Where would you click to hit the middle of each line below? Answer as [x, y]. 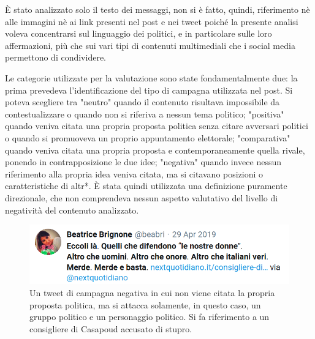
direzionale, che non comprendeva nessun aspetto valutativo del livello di [142, 197]
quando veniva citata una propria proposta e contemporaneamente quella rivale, [155, 150]
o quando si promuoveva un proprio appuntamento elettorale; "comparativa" [148, 137]
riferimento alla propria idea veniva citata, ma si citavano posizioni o [134, 173]
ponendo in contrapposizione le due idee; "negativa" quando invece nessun [143, 162]
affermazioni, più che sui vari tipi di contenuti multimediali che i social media [150, 45]
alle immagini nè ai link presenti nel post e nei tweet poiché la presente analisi [152, 21]
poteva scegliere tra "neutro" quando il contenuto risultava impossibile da [142, 102]
